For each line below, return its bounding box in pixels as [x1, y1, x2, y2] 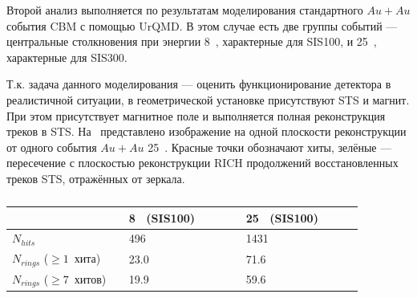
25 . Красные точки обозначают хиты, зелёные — [148, 138, 392, 155]
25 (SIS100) [245, 209, 318, 226]
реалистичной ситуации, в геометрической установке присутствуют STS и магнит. [6, 91, 410, 108]
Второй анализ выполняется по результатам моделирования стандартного [6, 2, 363, 18]
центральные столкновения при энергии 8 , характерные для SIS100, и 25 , [6, 33, 377, 50]
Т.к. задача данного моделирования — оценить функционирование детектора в [6, 76, 391, 92]
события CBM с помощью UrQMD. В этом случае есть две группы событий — [6, 17, 398, 34]
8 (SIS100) [128, 209, 195, 226]
